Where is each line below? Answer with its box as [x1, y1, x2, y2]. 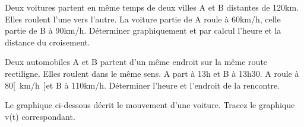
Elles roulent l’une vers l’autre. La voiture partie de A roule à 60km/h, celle [5, 12, 281, 25]
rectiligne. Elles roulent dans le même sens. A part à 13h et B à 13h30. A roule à [5, 67, 299, 79]
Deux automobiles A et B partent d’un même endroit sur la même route [5, 56, 268, 68]
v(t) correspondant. [5, 110, 75, 122]
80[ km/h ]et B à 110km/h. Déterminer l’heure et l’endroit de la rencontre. [5, 79, 280, 91]
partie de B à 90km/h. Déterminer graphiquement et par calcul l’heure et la [5, 24, 281, 37]
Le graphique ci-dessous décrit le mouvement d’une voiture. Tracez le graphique [5, 99, 295, 111]
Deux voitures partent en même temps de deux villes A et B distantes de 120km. [5, 1, 299, 13]
